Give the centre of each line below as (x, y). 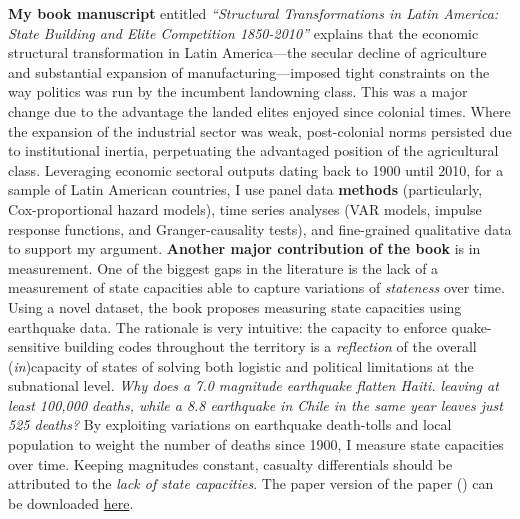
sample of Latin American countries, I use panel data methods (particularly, (245, 189)
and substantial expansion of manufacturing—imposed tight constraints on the (249, 71)
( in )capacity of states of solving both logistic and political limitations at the (241, 365)
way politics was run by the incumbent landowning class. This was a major (238, 91)
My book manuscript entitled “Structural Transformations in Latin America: (253, 13)
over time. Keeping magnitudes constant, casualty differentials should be (230, 463)
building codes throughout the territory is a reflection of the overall (270, 346)
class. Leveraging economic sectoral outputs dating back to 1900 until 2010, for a (256, 169)
